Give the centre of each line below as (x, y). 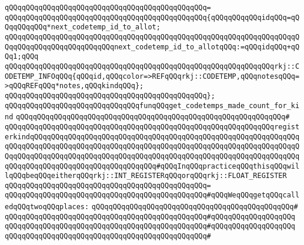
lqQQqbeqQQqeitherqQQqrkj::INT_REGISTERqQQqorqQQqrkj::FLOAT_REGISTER (146, 176)
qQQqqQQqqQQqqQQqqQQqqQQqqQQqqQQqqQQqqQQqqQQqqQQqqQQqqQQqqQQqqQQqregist (152, 127)
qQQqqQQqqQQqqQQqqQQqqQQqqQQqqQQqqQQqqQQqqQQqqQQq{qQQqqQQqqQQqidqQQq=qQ (152, 17)
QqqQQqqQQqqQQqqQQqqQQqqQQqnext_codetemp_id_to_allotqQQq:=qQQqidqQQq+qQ (152, 47)
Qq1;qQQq (22, 57)
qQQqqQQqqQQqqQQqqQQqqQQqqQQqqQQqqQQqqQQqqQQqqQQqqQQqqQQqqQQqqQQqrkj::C (152, 66)
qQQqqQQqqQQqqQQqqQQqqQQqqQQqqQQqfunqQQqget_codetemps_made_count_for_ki (152, 105)
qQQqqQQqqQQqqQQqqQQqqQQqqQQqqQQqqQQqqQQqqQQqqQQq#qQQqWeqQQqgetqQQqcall (152, 195)
